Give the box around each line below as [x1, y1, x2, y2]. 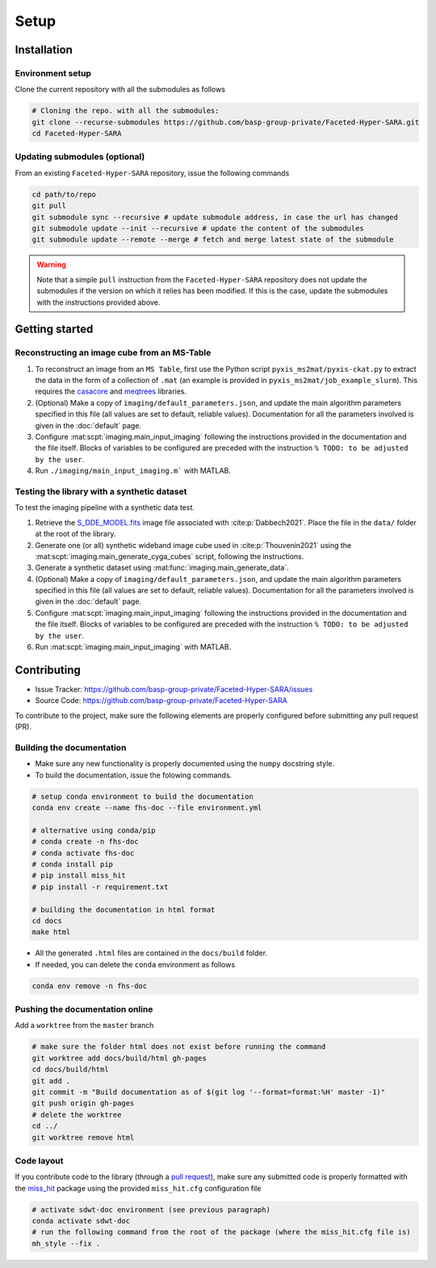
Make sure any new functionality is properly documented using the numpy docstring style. [35, 759, 335, 769]
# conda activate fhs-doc [31, 849, 135, 857]
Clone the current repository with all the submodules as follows [15, 85, 226, 95]
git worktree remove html [31, 1132, 135, 1142]
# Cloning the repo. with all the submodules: [31, 106, 220, 116]
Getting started [15, 322, 94, 336]
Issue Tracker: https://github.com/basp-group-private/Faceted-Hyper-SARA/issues [35, 684, 313, 694]
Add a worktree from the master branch [15, 1021, 154, 1030]
